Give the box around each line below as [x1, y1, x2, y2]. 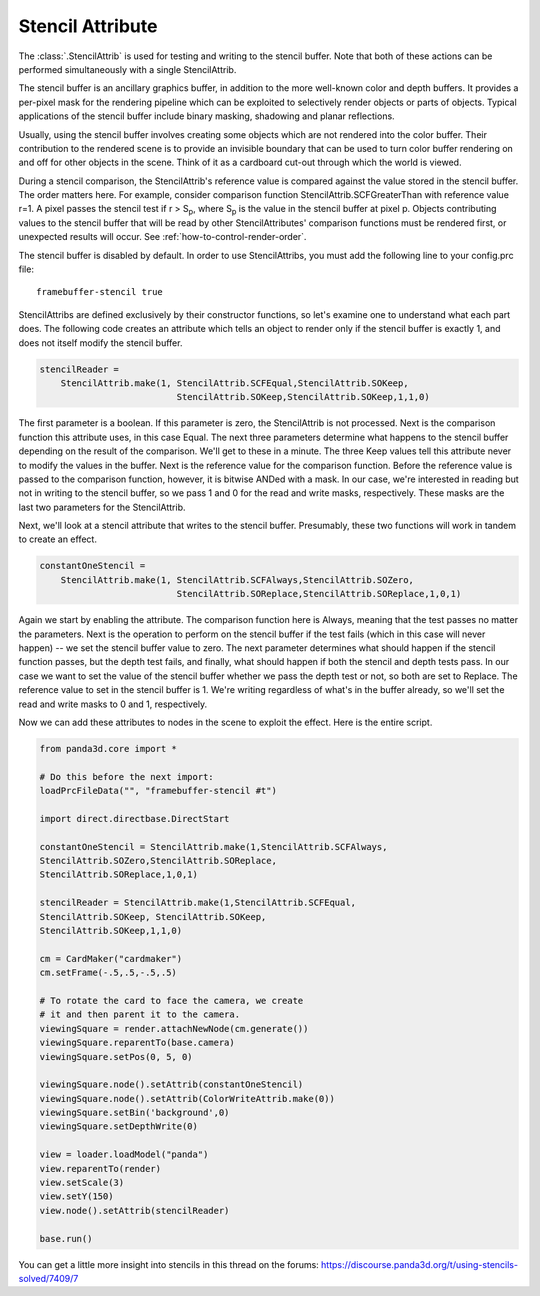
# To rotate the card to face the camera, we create [39, 995, 304, 1006]
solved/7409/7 [18, 1272, 79, 1284]
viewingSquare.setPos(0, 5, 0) [39, 1051, 194, 1062]
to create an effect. [18, 533, 97, 545]
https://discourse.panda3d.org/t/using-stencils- [320, 1258, 519, 1270]
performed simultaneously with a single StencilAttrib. [18, 63, 237, 75]
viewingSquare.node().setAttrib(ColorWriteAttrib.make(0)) [39, 1093, 335, 1104]
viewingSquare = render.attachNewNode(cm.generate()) [39, 1023, 309, 1034]
